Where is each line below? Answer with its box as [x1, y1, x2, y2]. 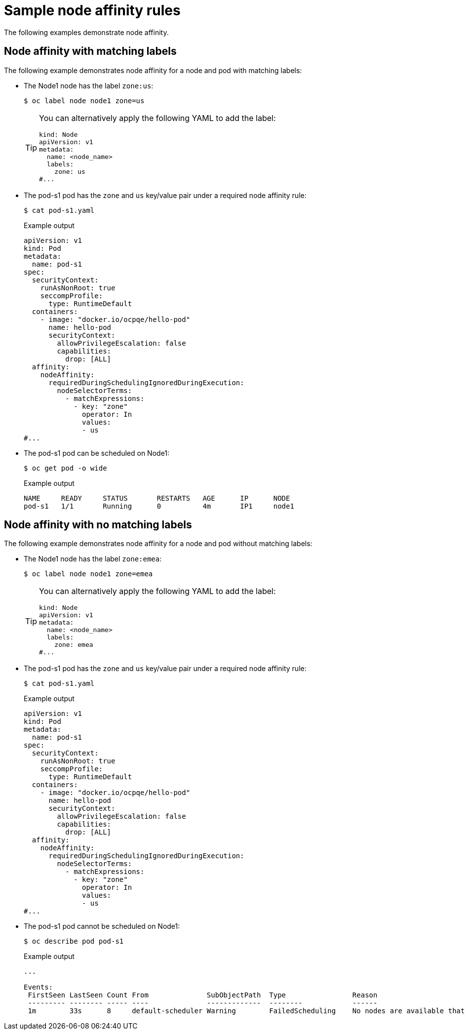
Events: [24, 983, 53, 992]
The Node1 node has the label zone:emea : [24, 555, 162, 563]
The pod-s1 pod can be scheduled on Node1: [24, 448, 170, 457]
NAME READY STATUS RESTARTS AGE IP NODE [24, 494, 290, 502]
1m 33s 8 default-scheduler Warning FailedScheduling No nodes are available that [28, 1007, 465, 1015]
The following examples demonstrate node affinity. [4, 28, 169, 37]
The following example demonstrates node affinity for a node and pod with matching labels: [4, 66, 302, 75]
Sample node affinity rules [4, 2, 181, 19]
